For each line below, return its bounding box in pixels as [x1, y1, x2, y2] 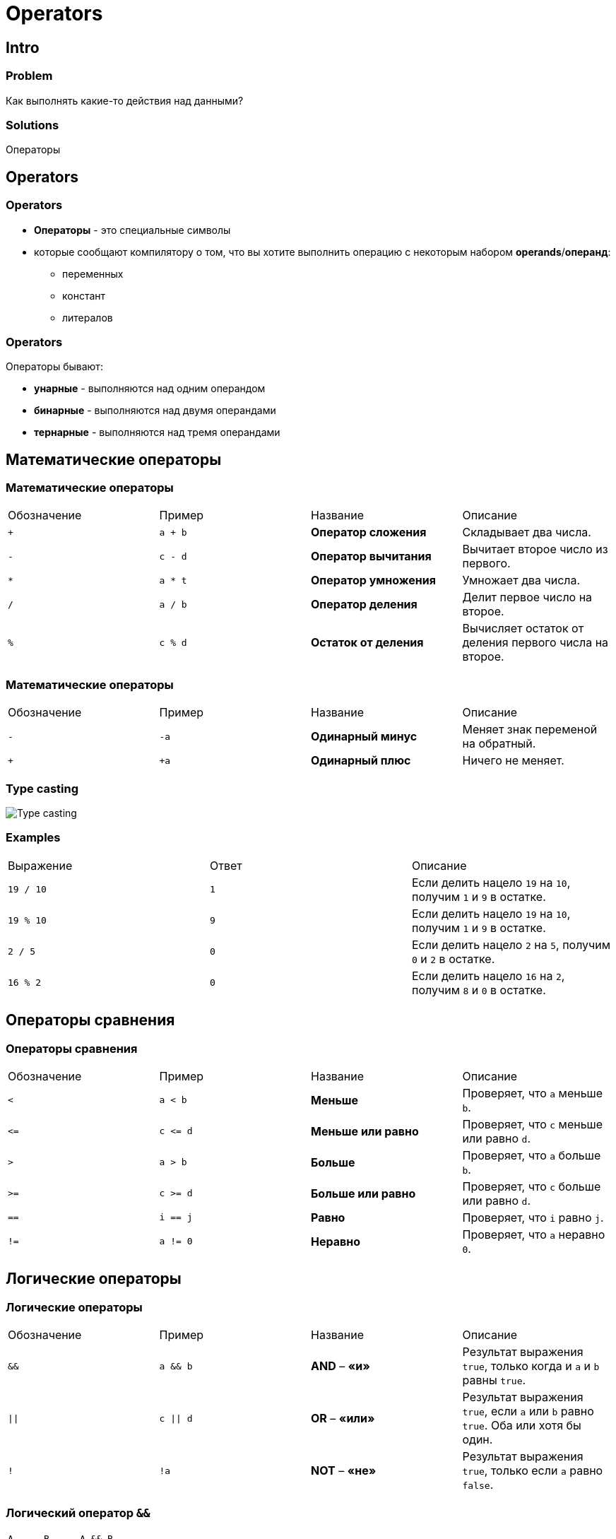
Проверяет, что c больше [462, 1179, 601, 1193]
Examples [6, 830, 61, 845]
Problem [6, 69, 53, 83]
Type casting [6, 781, 79, 796]
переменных [62, 267, 124, 280]
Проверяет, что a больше [462, 1148, 601, 1162]
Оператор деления [311, 597, 417, 612]
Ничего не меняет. [462, 753, 564, 768]
